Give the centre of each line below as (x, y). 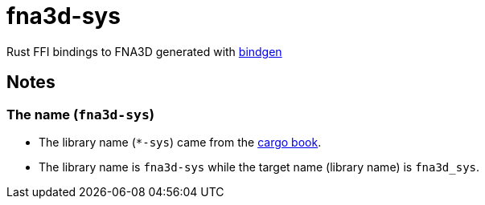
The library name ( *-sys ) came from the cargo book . (180, 142)
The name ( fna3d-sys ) (80, 114)
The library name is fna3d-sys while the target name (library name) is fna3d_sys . (259, 167)
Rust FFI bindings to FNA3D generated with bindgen (144, 51)
